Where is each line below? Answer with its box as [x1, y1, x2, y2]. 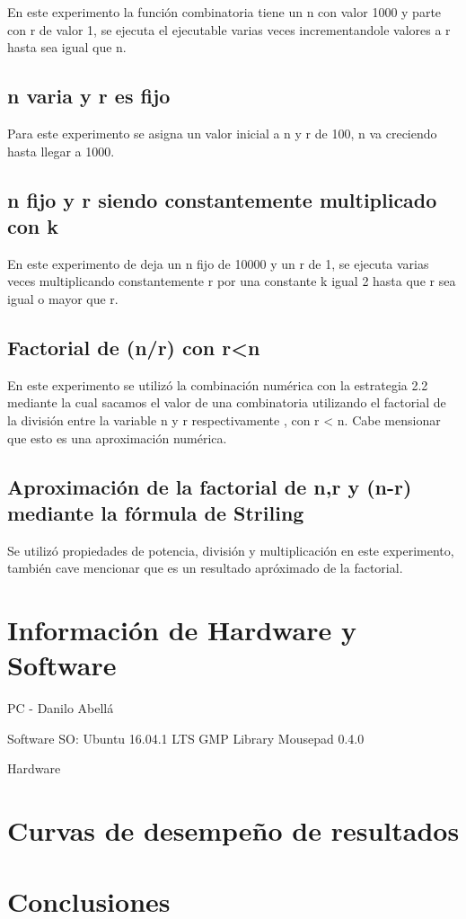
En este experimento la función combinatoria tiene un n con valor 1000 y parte [7, 3, 442, 21]
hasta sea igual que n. [7, 38, 127, 57]
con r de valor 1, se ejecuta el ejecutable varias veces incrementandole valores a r [7, 20, 451, 39]
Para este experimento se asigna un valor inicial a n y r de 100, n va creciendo [7, 123, 437, 142]
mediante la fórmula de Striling [7, 498, 304, 526]
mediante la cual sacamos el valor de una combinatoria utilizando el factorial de [7, 393, 446, 412]
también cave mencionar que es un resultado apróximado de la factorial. [7, 558, 403, 577]
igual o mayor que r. [7, 289, 119, 308]
